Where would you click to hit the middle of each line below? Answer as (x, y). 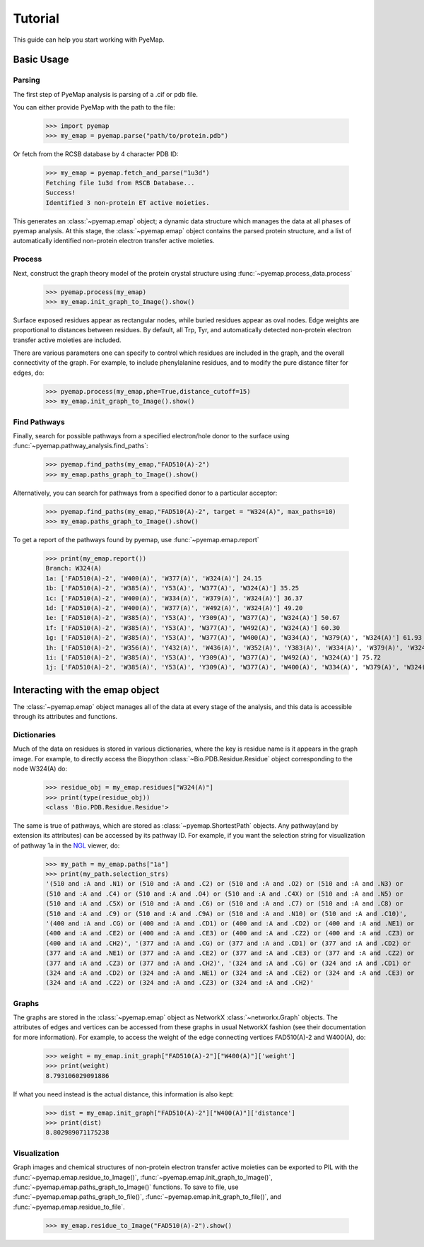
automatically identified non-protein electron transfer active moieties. (114, 241)
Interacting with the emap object (86, 690)
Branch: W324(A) (74, 568)
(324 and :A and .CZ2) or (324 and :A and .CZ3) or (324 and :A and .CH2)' (180, 983)
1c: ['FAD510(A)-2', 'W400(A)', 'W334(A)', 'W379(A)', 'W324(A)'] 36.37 (174, 598)
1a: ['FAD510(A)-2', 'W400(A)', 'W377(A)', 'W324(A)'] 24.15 (154, 578)
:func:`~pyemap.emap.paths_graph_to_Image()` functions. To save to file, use (126, 1187)
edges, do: (29, 373)
